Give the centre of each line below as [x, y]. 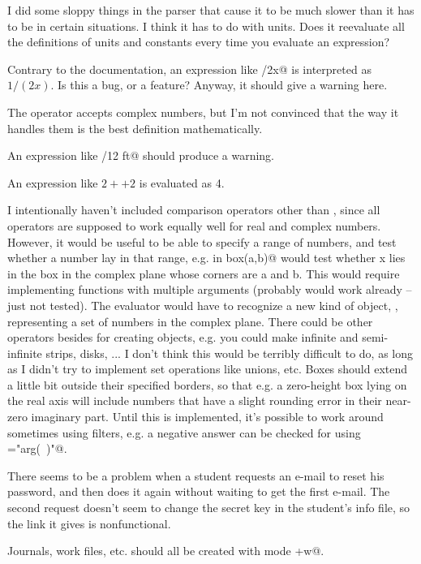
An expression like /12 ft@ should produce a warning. [141, 155]
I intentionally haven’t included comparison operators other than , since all [194, 210]
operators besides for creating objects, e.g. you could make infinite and [183, 337]
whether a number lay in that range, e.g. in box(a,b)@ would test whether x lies [206, 258]
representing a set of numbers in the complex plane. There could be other [190, 321]
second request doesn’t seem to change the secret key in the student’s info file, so [209, 508]
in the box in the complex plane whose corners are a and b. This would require [204, 273]
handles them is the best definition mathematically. [135, 128]
